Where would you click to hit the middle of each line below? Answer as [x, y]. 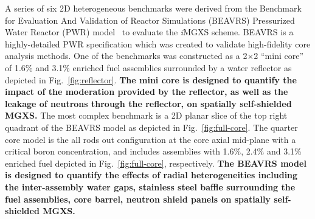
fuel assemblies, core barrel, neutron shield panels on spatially [138, 199]
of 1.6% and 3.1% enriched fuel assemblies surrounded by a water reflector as [148, 67]
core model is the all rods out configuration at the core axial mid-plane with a [151, 139]
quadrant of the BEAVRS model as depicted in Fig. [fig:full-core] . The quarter [151, 127]
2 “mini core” [279, 56]
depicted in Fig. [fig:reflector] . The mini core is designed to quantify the [151, 79]
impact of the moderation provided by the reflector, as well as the [147, 92]
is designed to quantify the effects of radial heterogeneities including [151, 175]
